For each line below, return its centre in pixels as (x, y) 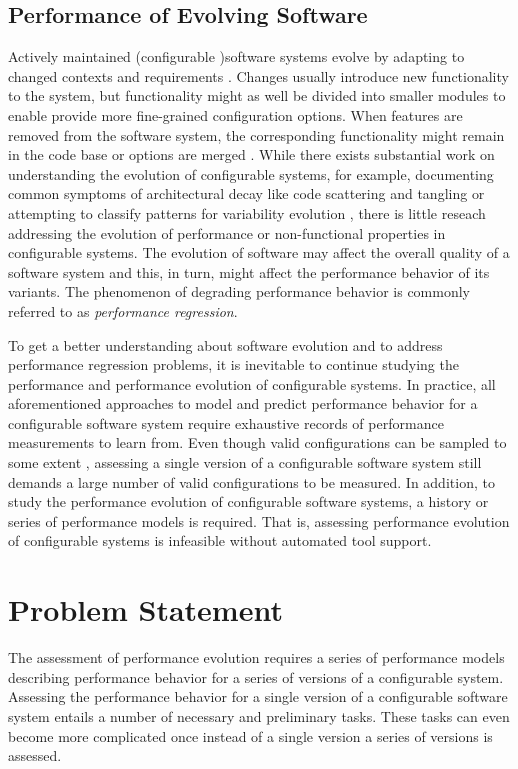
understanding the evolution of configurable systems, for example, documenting (251, 173)
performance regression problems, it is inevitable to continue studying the (233, 364)
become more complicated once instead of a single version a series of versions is (250, 735)
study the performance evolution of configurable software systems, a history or (248, 501)
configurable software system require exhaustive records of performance (226, 422)
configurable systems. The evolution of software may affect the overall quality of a (259, 252)
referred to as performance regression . (123, 310)
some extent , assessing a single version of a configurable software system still (245, 462)
